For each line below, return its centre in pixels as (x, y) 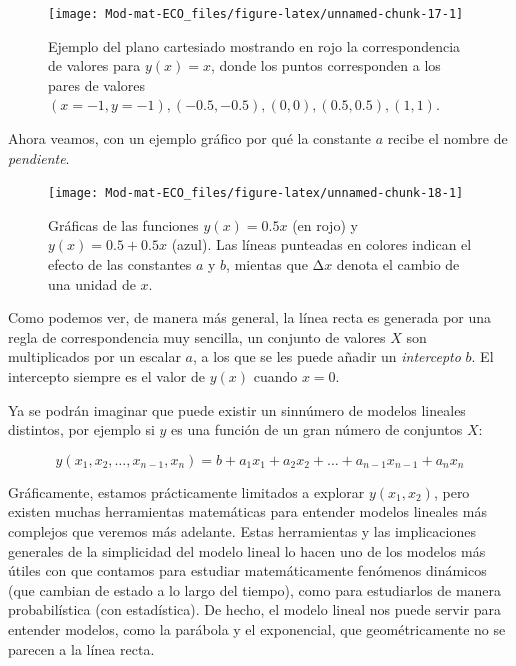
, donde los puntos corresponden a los (326, 65)
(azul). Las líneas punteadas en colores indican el (321, 244)
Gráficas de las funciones (123, 224)
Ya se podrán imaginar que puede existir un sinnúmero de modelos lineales (237, 409)
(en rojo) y (325, 224)
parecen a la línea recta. (81, 648)
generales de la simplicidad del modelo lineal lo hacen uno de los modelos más (247, 550)
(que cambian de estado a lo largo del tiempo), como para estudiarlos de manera (255, 589)
